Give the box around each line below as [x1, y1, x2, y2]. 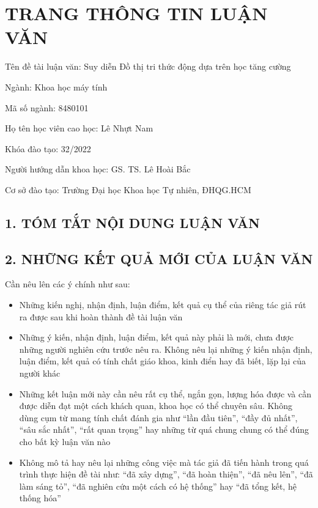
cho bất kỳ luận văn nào [19, 435, 111, 447]
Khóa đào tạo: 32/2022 [5, 142, 91, 155]
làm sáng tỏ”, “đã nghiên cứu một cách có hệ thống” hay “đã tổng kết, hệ [19, 479, 297, 492]
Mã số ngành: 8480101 [5, 101, 89, 114]
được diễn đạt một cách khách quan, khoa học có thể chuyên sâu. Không [19, 399, 292, 412]
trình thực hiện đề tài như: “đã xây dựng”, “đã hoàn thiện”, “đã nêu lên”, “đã [19, 468, 313, 480]
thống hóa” [19, 491, 61, 504]
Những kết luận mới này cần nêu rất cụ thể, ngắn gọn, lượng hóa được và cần [19, 387, 312, 400]
